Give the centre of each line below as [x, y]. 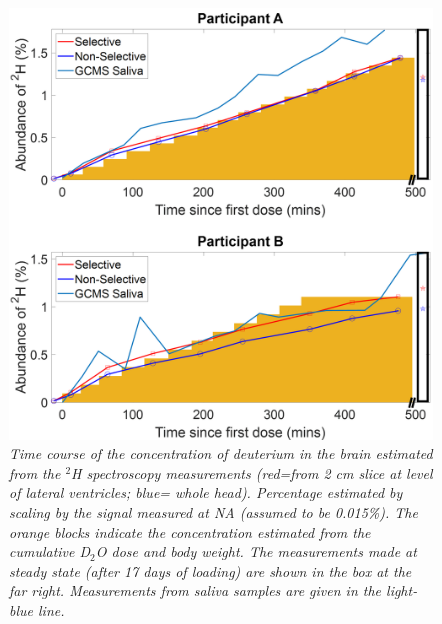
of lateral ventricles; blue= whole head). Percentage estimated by [206, 492]
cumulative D [50, 551]
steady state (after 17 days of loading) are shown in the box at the [210, 570]
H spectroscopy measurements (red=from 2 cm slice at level [252, 472]
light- [402, 590]
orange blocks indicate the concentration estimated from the [190, 531]
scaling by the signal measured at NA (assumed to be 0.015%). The [213, 511]
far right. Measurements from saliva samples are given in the [195, 590]
